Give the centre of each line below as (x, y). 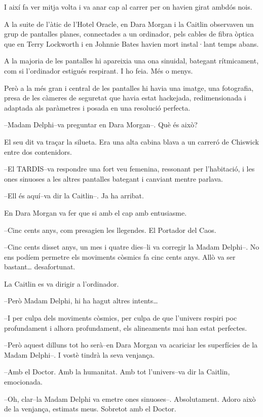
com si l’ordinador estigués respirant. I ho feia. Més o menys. (99, 70)
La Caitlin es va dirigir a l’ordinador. (62, 283)
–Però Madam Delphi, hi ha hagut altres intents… (81, 301)
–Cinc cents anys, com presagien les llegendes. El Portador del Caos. (110, 230)
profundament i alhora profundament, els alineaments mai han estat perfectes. (126, 327)
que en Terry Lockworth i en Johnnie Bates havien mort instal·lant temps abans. (131, 43)
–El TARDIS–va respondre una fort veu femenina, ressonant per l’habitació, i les (129, 169)
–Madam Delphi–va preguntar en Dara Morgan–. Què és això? (101, 125)
